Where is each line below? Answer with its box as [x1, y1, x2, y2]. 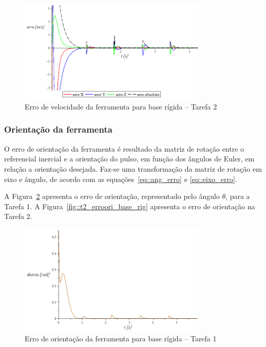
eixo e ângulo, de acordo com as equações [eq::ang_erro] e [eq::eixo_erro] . [4, 173, 237, 184]
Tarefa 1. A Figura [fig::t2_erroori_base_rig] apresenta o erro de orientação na [4, 200, 255, 211]
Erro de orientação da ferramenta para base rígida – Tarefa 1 [25, 333, 217, 344]
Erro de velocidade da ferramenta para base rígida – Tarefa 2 [25, 101, 217, 112]
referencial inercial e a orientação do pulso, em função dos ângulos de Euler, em [4, 153, 255, 164]
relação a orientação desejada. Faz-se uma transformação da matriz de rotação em [4, 163, 262, 174]
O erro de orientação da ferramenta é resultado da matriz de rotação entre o [4, 143, 244, 154]
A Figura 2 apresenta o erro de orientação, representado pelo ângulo [4, 191, 220, 202]
